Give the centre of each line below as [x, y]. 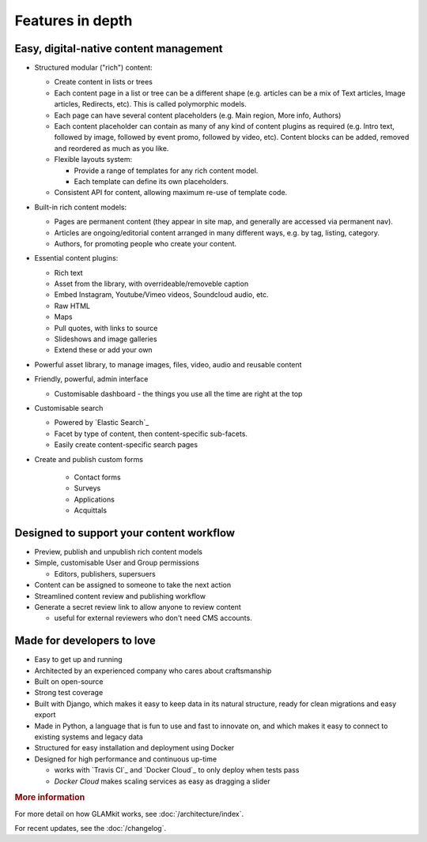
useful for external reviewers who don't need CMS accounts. [153, 618]
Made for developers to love [85, 641]
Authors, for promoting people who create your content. [145, 243]
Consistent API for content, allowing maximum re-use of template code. [171, 193]
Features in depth [74, 21]
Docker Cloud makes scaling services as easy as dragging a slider [162, 781]
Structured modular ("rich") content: [94, 68]
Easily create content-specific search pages [126, 445]
